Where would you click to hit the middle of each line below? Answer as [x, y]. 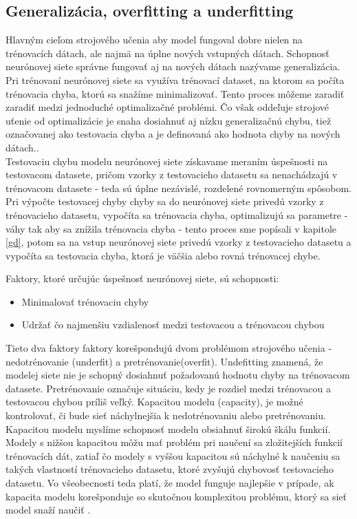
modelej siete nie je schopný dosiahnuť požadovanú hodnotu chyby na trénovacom [178, 375]
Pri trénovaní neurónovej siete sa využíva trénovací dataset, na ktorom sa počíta [175, 80]
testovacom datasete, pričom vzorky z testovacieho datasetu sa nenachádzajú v [172, 174]
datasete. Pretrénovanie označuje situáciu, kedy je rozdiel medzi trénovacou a [168, 388]
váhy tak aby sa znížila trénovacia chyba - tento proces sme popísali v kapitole [171, 228]
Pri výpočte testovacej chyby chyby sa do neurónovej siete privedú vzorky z [165, 201]
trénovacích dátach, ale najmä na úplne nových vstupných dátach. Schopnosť [167, 53]
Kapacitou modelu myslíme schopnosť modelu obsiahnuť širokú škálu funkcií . [168, 428]
